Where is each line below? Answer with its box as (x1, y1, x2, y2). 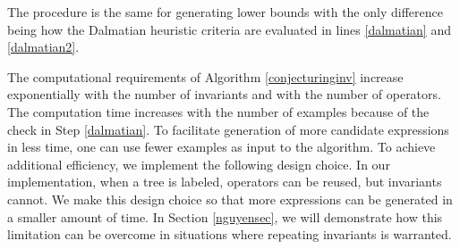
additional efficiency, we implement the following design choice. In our (7, 154, 390, 173)
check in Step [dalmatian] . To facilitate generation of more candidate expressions (7, 120, 449, 138)
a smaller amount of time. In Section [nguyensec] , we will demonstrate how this (7, 207, 443, 226)
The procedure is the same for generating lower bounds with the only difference (7, 3, 443, 21)
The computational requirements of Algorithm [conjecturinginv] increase (7, 67, 404, 86)
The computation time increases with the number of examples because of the (7, 102, 430, 120)
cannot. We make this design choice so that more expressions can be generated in (7, 189, 453, 208)
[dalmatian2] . (7, 37, 80, 56)
